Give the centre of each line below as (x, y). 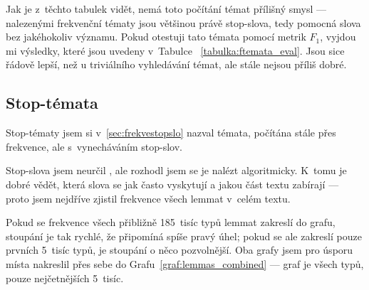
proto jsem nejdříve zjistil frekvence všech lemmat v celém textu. (148, 198)
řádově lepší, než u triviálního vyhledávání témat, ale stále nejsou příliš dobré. (176, 64)
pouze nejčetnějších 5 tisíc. (65, 278)
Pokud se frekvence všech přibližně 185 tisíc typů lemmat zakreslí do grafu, (171, 222)
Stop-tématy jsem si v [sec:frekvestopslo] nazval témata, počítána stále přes (171, 133)
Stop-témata (52, 103)
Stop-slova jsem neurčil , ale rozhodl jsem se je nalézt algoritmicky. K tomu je (176, 170)
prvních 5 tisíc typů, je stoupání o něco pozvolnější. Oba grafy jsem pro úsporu (180, 250)
